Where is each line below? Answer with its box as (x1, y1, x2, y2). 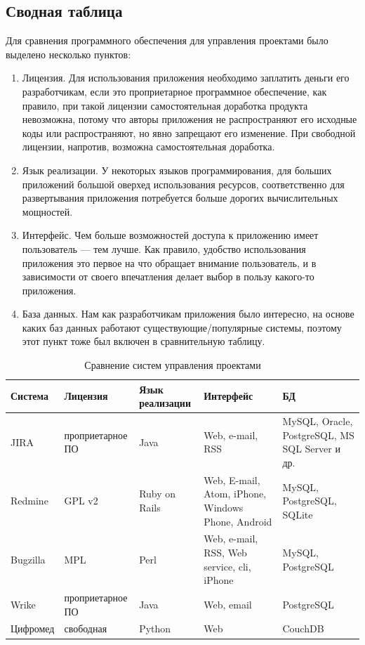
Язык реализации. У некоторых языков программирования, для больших (22, 162, 332, 177)
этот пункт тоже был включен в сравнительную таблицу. (22, 334, 265, 348)
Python (139, 621, 171, 636)
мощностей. (22, 204, 73, 219)
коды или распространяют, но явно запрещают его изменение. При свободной (22, 125, 356, 140)
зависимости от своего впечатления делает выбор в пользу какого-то (22, 269, 314, 284)
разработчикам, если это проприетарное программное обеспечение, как (22, 84, 327, 98)
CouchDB (282, 621, 324, 636)
